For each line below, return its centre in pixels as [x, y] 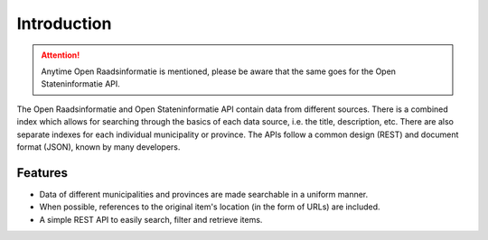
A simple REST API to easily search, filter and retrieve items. [151, 219]
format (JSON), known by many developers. [99, 147]
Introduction [64, 23]
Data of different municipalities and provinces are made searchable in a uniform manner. [204, 194]
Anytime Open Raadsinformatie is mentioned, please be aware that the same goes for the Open [219, 71]
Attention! [61, 55]
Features [42, 173]
